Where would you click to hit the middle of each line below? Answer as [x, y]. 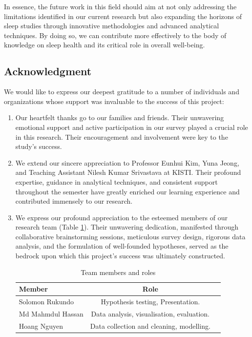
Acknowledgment [48, 71]
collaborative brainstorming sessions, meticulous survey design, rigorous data [130, 236]
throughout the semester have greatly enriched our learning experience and [127, 191]
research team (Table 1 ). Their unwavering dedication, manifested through [127, 227]
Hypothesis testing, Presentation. [150, 302]
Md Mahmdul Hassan [51, 313]
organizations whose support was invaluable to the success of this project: [114, 101]
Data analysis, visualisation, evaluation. [150, 313]
